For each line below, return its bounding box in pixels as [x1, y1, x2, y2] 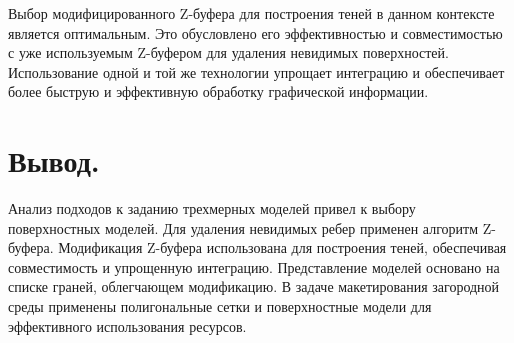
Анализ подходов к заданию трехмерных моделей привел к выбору [8, 198, 416, 219]
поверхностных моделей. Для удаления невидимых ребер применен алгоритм [8, 217, 478, 238]
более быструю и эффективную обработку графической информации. [8, 81, 429, 102]
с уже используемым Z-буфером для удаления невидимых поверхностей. [8, 42, 449, 63]
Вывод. [8, 140, 100, 181]
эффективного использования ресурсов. [8, 315, 247, 336]
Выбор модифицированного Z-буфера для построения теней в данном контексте [8, 3, 495, 23]
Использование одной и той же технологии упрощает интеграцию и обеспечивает [8, 61, 505, 82]
